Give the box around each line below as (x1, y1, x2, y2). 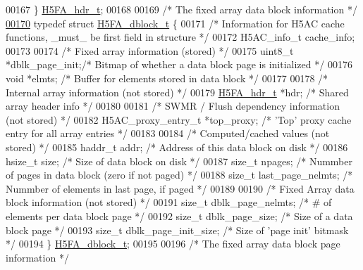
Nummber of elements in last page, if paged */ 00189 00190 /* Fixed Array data (6, 181, 355, 195)
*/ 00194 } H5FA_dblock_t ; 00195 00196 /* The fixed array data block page (6, 236, 340, 251)
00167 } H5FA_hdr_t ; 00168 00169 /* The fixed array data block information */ (6, 2, 357, 16)
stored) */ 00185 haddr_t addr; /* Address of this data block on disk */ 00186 (6, 139, 348, 154)
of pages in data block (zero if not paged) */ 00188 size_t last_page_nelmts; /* (6, 167, 353, 182)
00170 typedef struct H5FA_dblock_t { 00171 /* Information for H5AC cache (6, 15, 345, 30)
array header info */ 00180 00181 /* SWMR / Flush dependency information (6, 98, 340, 113)
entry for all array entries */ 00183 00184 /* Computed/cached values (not (6, 126, 330, 141)
